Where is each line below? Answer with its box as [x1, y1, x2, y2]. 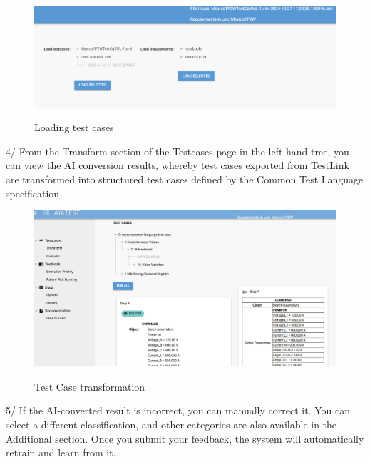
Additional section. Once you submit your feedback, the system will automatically [6, 431, 364, 446]
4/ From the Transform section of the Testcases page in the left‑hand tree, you [6, 143, 349, 158]
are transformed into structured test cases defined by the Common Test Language [6, 171, 364, 186]
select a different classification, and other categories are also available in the [6, 416, 337, 431]
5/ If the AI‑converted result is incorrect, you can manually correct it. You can [6, 403, 350, 418]
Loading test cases [34, 120, 114, 135]
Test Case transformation [34, 379, 145, 394]
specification [6, 185, 60, 200]
